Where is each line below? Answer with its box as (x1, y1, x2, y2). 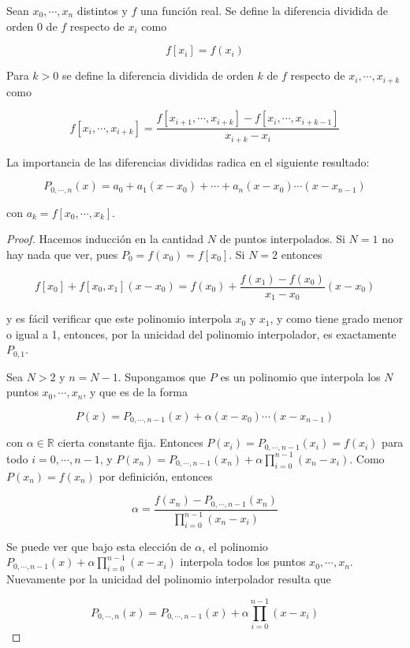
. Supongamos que (117, 368, 207, 384)
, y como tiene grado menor (270, 310, 403, 327)
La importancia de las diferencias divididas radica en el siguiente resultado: (6, 153, 370, 170)
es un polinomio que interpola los (220, 368, 381, 384)
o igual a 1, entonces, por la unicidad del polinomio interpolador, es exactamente (6, 325, 397, 342)
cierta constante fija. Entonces (58, 434, 203, 451)
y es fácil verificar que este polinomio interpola (6, 310, 232, 327)
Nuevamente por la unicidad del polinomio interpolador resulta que (6, 571, 331, 587)
